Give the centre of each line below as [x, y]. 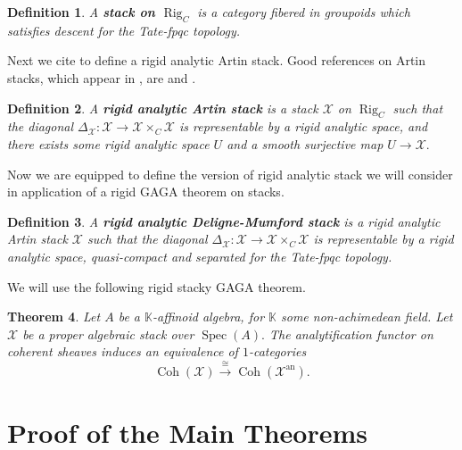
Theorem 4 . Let [54, 317]
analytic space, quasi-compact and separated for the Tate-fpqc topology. [200, 256]
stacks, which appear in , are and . [102, 77]
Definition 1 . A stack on [81, 12]
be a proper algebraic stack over [108, 333]
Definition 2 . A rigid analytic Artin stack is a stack [163, 108]
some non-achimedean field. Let [367, 317]
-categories [277, 351]
